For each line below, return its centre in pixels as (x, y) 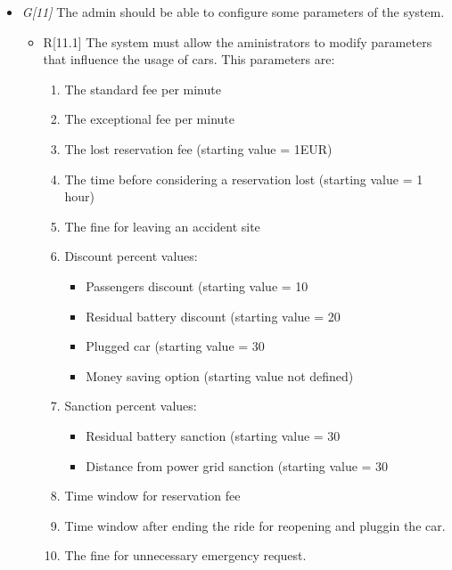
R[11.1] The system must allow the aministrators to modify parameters (238, 41)
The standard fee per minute (143, 89)
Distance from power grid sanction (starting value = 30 (237, 465)
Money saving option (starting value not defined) (220, 375)
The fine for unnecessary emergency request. (185, 555)
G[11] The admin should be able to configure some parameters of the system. (233, 12)
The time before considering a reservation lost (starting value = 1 (244, 179)
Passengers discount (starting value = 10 (197, 285)
